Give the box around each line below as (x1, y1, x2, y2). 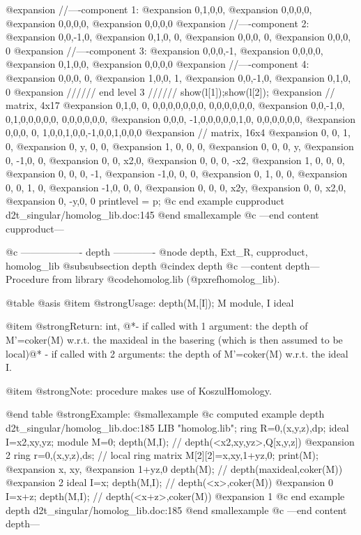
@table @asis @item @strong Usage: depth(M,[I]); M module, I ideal (6, 295, 294, 309)
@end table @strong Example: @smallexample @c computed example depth (6, 406, 325, 421)
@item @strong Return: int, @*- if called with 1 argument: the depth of (6, 318, 308, 333)
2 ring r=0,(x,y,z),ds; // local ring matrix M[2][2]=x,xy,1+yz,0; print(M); (6, 448, 318, 462)
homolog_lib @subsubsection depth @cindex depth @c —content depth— (6, 258, 320, 272)
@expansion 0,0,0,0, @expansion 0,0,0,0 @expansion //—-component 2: (6, 15, 309, 30)
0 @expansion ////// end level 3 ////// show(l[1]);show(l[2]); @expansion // (6, 84, 335, 98)
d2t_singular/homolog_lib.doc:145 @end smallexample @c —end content (6, 207, 319, 221)
